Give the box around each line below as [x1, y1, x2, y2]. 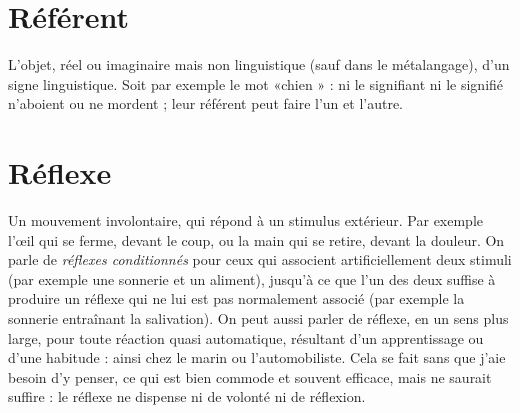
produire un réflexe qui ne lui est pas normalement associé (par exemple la [8, 288, 465, 309]
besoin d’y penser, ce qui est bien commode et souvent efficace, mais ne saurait [8, 366, 492, 387]
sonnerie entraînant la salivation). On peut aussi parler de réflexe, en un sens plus [8, 308, 509, 328]
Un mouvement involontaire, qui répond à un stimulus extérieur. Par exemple [8, 210, 484, 231]
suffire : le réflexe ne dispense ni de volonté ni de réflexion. [8, 386, 366, 407]
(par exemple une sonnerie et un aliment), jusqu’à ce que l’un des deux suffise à [8, 268, 496, 289]
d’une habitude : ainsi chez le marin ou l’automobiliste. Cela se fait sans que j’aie [8, 347, 506, 368]
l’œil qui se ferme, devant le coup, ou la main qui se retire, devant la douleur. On [8, 229, 505, 250]
